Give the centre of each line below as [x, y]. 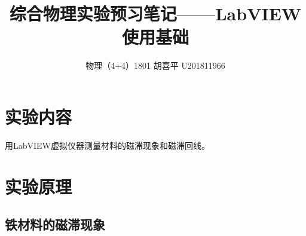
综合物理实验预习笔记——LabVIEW [155, 13]
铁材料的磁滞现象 [55, 224]
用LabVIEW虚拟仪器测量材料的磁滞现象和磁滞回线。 [108, 145]
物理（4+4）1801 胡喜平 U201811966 [155, 65]
